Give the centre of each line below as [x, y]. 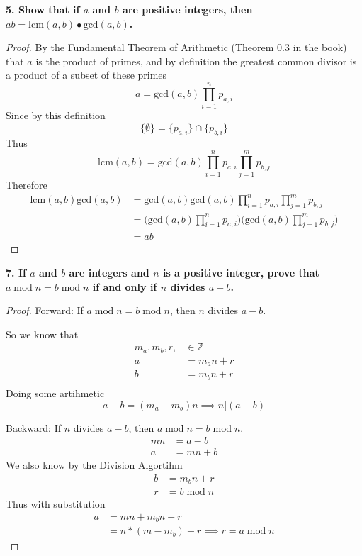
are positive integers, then [188, 9]
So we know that [42, 334]
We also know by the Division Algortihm [94, 465]
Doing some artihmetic [55, 393]
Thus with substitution [56, 504]
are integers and [109, 273]
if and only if [125, 286]
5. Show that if [43, 9]
